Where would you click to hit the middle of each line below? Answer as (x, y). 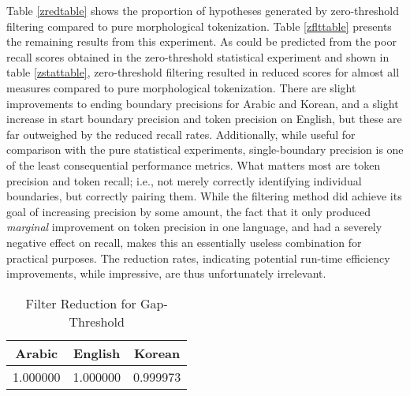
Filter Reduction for (81, 303)
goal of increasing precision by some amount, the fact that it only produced (188, 211)
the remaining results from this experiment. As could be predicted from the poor (201, 41)
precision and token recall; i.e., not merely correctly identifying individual (184, 180)
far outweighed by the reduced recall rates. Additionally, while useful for (181, 134)
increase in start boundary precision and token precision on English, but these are (204, 119)
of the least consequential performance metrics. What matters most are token (194, 164)
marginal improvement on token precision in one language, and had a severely (194, 227)
